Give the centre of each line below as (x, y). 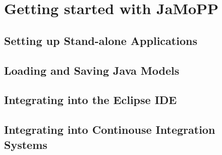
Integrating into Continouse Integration (110, 130)
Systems (26, 144)
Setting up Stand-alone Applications (101, 40)
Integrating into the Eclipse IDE (91, 100)
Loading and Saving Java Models (92, 70)
